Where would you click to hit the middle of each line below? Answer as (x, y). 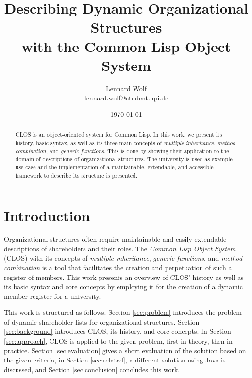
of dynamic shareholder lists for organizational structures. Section (102, 321)
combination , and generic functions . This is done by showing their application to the (122, 151)
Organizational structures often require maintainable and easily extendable (115, 239)
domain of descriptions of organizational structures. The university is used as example (124, 159)
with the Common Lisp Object (126, 46)
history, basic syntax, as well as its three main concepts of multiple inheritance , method (125, 142)
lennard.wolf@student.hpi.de (126, 98)
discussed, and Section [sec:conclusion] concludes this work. (92, 369)
